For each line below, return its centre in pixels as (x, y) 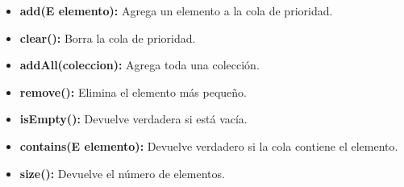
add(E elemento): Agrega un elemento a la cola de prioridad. (176, 10)
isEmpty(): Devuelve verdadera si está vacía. (133, 119)
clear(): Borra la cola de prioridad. (108, 37)
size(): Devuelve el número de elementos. (122, 173)
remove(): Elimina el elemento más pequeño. (133, 91)
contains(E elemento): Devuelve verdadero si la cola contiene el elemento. (209, 145)
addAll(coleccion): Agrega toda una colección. (140, 65)
